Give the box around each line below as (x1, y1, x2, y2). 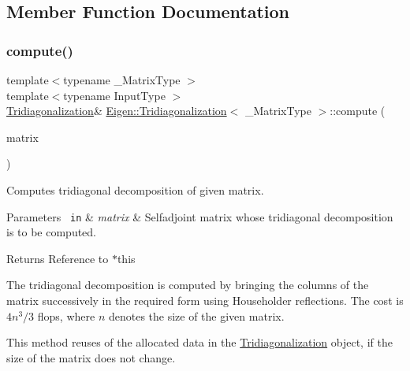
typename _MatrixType (63, 72, 181, 87)
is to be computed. (6, 224, 97, 240)
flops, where (37, 307, 95, 324)
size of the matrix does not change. (6, 349, 176, 365)
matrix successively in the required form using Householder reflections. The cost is (6, 292, 404, 308)
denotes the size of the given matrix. (108, 307, 285, 324)
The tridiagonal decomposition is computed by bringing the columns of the (6, 276, 369, 293)
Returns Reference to (6, 250, 109, 266)
